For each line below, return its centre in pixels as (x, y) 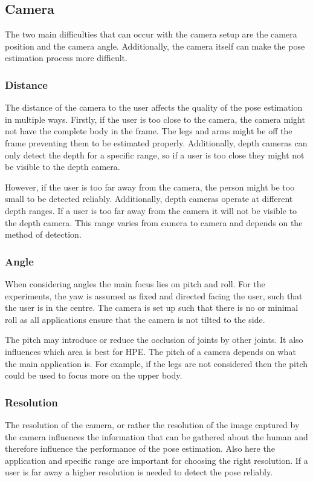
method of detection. (43, 234)
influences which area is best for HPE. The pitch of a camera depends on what (150, 351)
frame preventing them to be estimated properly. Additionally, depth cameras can (156, 142)
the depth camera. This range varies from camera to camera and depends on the (154, 222)
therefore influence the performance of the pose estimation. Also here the (140, 448)
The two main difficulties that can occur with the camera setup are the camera (151, 34)
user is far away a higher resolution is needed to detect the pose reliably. (139, 472)
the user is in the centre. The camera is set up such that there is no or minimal (152, 308)
